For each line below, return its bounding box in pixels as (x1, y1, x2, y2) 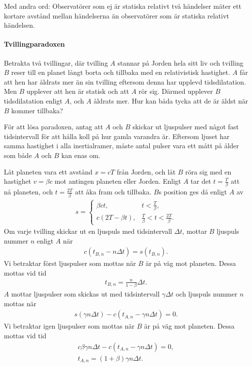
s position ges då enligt (158, 187, 227, 197)
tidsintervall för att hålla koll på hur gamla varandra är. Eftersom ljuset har (4, 131, 230, 141)
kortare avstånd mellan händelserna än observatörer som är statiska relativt (4, 10, 229, 20)
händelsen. (4, 20, 35, 30)
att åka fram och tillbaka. (75, 187, 152, 197)
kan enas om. (61, 150, 100, 160)
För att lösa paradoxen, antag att (4, 122, 103, 132)
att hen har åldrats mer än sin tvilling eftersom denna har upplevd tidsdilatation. (4, 76, 246, 87)
